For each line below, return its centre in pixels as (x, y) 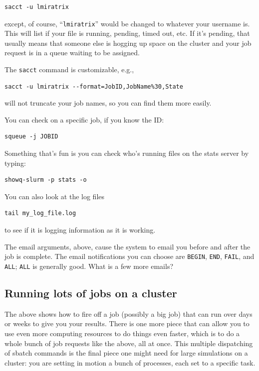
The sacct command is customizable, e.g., (69, 69)
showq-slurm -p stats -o (46, 180)
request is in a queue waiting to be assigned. (72, 53)
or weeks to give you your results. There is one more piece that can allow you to (127, 323)
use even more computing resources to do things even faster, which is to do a (122, 333)
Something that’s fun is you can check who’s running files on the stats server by (127, 153)
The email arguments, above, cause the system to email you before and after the (128, 246)
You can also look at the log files (55, 196)
